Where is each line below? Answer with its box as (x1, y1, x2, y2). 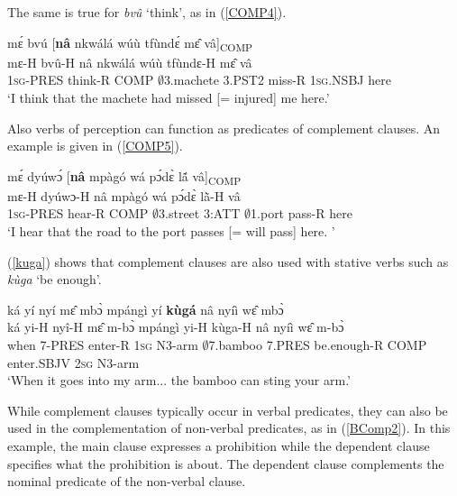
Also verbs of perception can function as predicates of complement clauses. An (7, 118, 441, 137)
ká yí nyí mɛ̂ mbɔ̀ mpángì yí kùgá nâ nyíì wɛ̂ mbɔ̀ (7, 299, 284, 318)
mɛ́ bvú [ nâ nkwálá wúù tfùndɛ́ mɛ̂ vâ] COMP (7, 32, 253, 54)
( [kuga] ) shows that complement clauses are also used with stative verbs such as (7, 252, 449, 271)
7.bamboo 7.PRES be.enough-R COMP (208, 335, 427, 354)
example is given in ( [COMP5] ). (7, 136, 183, 155)
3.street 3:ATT (159, 204, 241, 223)
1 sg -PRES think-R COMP (7, 70, 154, 89)
